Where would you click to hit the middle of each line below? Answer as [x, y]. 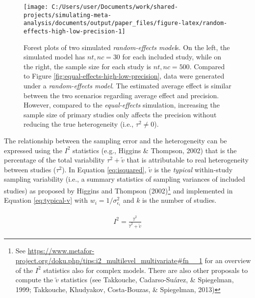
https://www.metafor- [61, 251]
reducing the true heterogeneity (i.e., [79, 124]
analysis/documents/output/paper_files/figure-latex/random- [126, 23]
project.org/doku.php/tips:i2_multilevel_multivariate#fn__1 [109, 260]
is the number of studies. [179, 200]
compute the [34, 280]
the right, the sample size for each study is [88, 66]
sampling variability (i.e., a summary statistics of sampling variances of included [125, 179]
